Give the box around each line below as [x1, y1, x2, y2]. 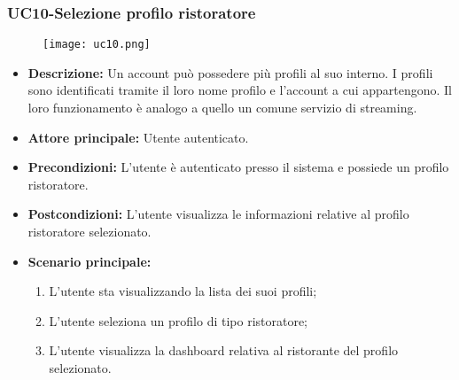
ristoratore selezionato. [27, 222, 152, 241]
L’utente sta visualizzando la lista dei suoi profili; [49, 282, 317, 300]
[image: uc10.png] [43, 38, 151, 51]
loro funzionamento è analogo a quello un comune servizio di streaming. [27, 98, 417, 117]
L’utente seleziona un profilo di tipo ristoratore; [49, 311, 308, 330]
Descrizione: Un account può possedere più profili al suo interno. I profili [27, 63, 433, 81]
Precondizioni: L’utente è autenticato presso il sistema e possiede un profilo [27, 158, 449, 176]
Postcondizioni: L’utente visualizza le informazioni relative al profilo [27, 205, 409, 223]
